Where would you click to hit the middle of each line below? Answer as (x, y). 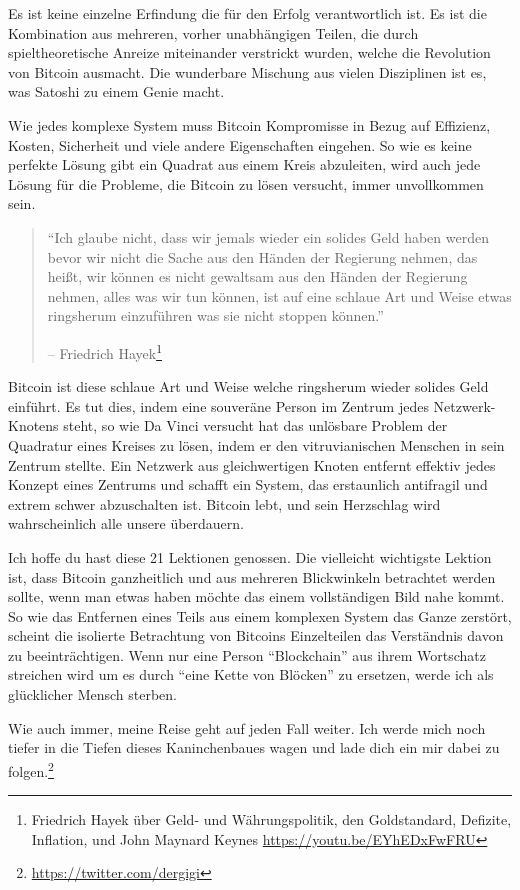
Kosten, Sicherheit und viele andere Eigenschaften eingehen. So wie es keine (240, 144)
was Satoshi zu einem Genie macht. (116, 91)
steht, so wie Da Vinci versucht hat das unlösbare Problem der (255, 425)
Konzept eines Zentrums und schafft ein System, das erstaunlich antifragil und (248, 484)
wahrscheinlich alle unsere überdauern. (126, 523)
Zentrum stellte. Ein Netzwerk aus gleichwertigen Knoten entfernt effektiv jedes (252, 464)
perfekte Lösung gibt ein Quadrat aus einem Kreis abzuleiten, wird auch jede (244, 164)
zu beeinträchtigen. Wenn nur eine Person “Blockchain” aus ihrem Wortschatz (247, 654)
